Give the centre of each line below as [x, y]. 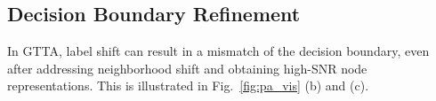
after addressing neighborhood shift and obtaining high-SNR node [187, 68]
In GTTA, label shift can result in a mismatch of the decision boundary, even [218, 51]
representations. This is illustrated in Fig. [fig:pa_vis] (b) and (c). [188, 85]
